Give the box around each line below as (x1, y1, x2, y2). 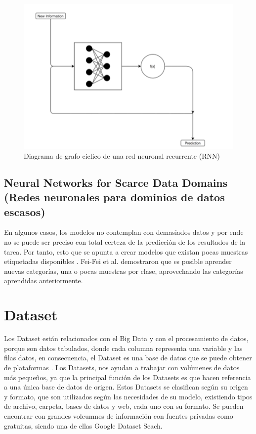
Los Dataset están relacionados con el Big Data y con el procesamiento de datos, (4, 333, 249, 344)
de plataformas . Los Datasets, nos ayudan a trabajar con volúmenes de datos (4, 362, 240, 372)
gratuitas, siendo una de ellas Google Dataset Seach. (4, 420, 163, 431)
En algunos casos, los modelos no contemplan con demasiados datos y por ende (4, 227, 244, 237)
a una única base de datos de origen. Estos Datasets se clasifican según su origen (4, 382, 248, 392)
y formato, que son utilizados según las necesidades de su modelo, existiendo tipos (4, 391, 253, 401)
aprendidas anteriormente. (4, 275, 83, 286)
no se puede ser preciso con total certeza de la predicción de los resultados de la (4, 237, 246, 247)
